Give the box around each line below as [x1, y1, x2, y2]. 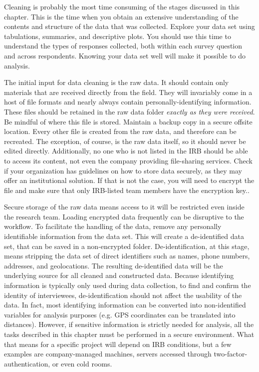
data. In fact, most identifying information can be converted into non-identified [4, 299, 246, 310]
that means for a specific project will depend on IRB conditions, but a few [4, 338, 232, 349]
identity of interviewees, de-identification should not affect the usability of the [4, 289, 242, 300]
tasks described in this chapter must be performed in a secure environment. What [4, 329, 255, 339]
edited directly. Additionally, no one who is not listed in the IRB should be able [4, 145, 248, 156]
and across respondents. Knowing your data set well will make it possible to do [4, 50, 246, 60]
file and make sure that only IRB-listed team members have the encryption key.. [4, 184, 250, 195]
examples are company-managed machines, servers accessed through [4, 348, 212, 359]
